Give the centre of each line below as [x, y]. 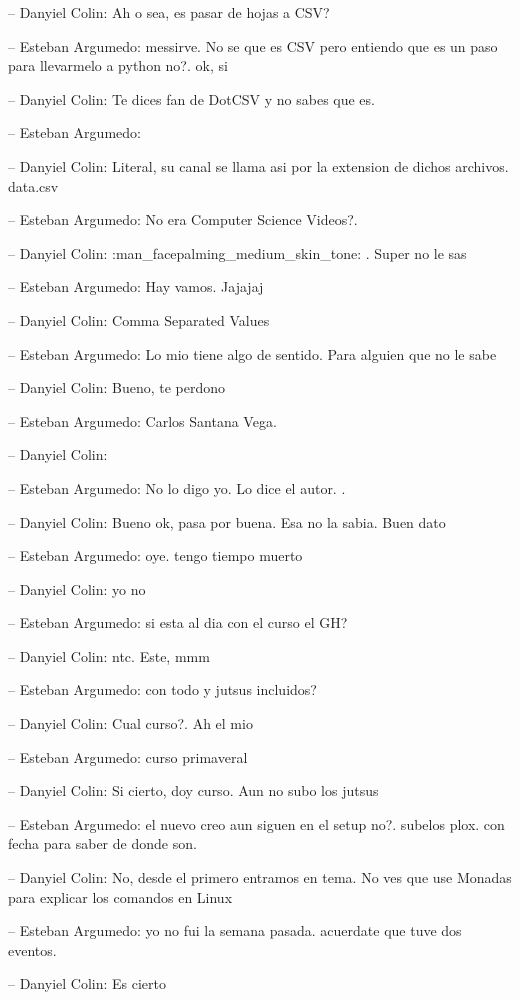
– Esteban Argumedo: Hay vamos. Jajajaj [136, 286]
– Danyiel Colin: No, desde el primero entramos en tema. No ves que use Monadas [260, 877]
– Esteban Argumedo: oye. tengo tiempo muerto [155, 555]
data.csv [33, 185]
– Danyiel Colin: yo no [77, 588]
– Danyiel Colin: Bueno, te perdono [117, 387]
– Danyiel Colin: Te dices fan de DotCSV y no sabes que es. [191, 98]
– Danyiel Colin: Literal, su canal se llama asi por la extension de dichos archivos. [258, 165]
